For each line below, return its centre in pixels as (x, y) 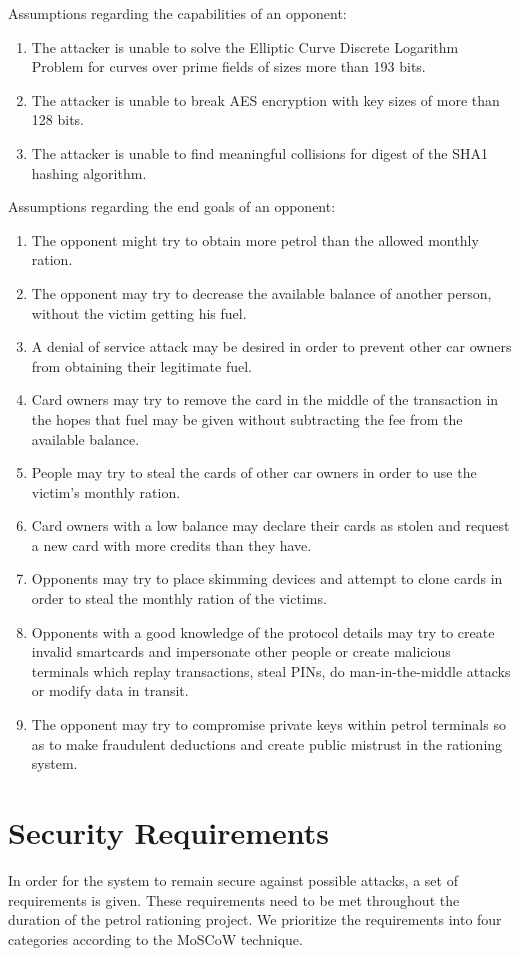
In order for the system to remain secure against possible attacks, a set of (233, 879)
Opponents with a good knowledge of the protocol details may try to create (263, 631)
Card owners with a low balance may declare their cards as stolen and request (270, 525)
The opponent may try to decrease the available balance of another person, (261, 292)
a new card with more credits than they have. (171, 544)
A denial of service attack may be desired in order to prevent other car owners (271, 346)
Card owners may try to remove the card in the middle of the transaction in (265, 399)
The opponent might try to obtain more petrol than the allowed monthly (255, 239)
